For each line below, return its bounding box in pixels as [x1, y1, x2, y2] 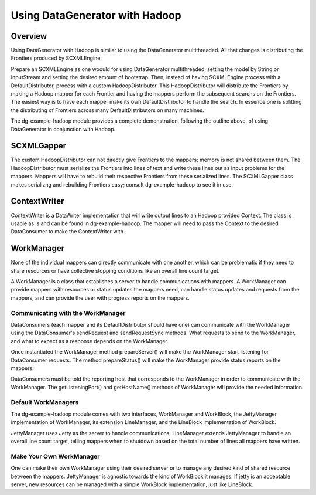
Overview [11, 31, 47, 41]
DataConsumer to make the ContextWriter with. [11, 228, 125, 235]
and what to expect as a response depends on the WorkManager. [11, 337, 169, 344]
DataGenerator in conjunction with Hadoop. [11, 126, 116, 133]
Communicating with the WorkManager [11, 308, 126, 317]
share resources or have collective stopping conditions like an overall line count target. [11, 267, 220, 274]
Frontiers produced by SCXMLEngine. [11, 55, 102, 62]
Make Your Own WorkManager [11, 452, 100, 460]
